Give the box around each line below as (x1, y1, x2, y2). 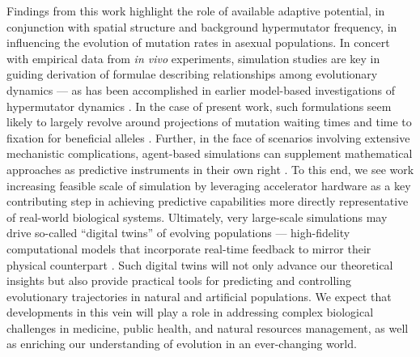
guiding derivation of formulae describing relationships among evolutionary (6, 66, 378, 83)
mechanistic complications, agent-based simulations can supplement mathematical (6, 145, 413, 162)
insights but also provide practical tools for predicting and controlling (6, 272, 352, 289)
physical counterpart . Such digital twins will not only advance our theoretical (6, 256, 393, 273)
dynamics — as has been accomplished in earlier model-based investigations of (6, 81, 396, 98)
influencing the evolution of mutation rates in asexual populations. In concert (6, 34, 390, 51)
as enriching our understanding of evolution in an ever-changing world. (6, 335, 357, 352)
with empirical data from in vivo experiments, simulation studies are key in (6, 49, 380, 66)
